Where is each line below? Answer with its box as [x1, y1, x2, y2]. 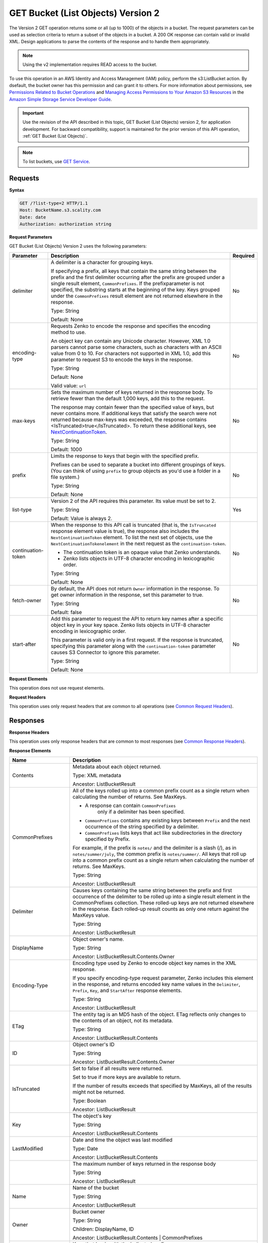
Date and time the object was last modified [72, 1137, 173, 1144]
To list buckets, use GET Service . [22, 159, 90, 165]
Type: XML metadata [72, 772, 122, 779]
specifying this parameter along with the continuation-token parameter [51, 642, 216, 649]
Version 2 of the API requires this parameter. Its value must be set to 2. [51, 497, 216, 504]
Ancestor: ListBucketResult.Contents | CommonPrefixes [72, 1235, 203, 1242]
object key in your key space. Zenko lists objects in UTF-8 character [51, 621, 210, 628]
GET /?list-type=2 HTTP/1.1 [19, 200, 88, 206]
